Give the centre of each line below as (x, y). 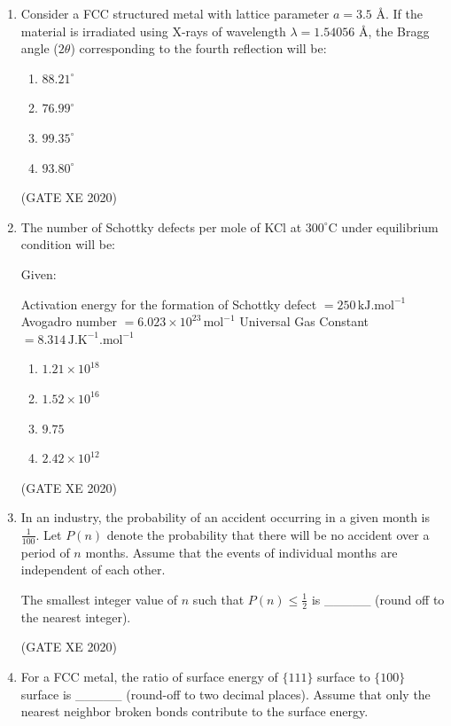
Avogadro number (69, 321)
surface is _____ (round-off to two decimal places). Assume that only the (225, 694)
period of (45, 552)
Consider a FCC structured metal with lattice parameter (175, 13)
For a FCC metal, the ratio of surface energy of (149, 676)
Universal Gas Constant (304, 321)
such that (218, 599)
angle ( (39, 48)
